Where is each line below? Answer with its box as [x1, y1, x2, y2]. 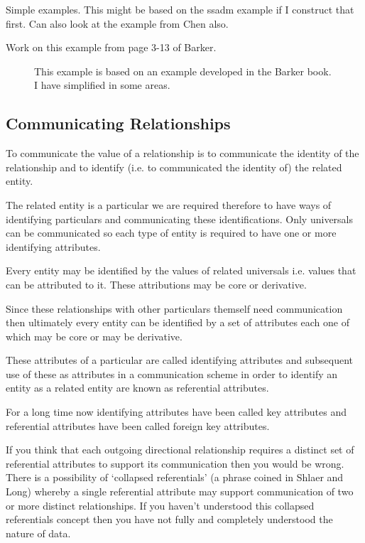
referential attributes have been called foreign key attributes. [6, 418, 270, 433]
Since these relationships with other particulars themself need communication [6, 301, 343, 316]
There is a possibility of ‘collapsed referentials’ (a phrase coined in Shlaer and [6, 470, 344, 485]
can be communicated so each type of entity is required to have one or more [6, 225, 337, 240]
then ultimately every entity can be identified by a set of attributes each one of [6, 315, 349, 330]
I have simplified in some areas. [34, 77, 170, 92]
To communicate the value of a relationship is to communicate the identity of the [6, 146, 359, 161]
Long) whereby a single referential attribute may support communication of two [6, 484, 354, 499]
